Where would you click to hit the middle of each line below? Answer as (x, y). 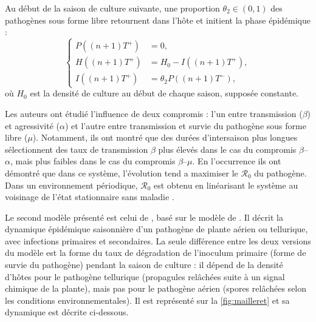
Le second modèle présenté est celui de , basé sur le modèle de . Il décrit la (144, 217)
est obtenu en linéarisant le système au (226, 185)
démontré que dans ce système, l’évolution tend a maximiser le (122, 173)
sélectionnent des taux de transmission (77, 149)
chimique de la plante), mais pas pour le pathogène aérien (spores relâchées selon (156, 288)
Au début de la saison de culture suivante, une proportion (112, 8)
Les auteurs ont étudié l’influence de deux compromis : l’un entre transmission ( (154, 113)
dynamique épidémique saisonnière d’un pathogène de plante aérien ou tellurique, (156, 229)
